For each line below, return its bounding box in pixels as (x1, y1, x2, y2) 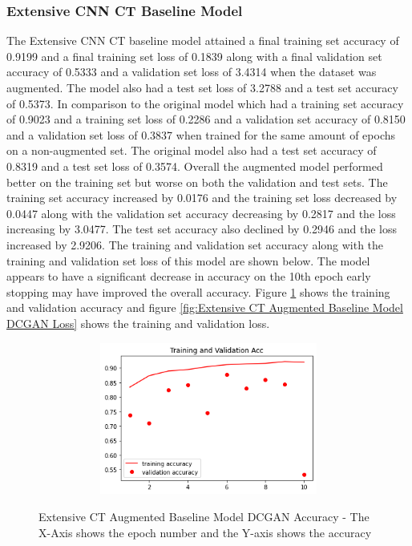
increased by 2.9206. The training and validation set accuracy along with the (6, 236, 384, 253)
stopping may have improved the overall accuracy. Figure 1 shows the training (6, 283, 390, 300)
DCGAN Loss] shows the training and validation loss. (6, 314, 270, 331)
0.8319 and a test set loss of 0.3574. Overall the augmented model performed (6, 157, 383, 174)
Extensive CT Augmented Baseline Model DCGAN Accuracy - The (38, 508, 370, 525)
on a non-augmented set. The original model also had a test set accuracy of (6, 142, 377, 159)
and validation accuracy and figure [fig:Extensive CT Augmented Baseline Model (6, 299, 403, 316)
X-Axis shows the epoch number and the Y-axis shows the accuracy (38, 524, 372, 540)
